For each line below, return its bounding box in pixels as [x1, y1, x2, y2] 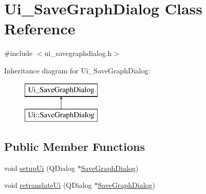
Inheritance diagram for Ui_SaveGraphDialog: [4, 65, 151, 75]
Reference [4, 18, 76, 39]
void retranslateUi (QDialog [4, 180, 92, 190]
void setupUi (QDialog [4, 162, 75, 173]
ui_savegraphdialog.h [44, 48, 112, 59]
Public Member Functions [4, 139, 145, 154]
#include [4, 48, 33, 59]
